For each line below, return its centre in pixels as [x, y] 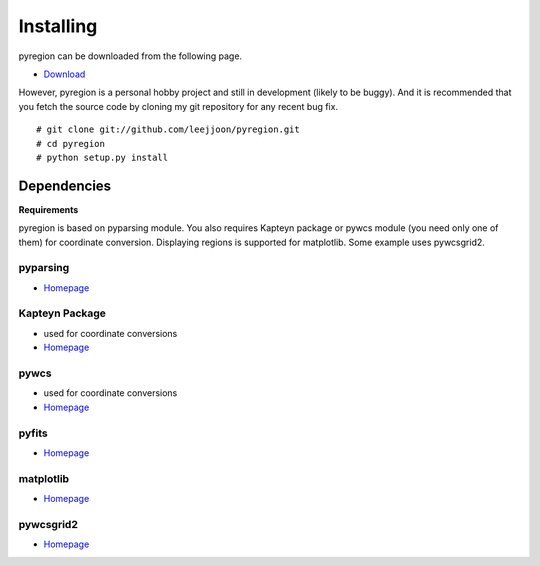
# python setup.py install [102, 157]
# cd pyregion [70, 143]
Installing [58, 26]
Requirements [48, 209]
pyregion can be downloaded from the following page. [130, 56]
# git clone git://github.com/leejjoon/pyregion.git [168, 129]
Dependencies [65, 185]
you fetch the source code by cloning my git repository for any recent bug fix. [178, 106]
